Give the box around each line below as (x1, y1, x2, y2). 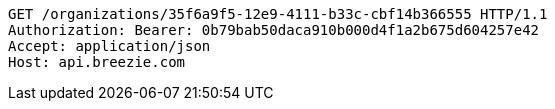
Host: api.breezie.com (8, 54, 186, 70)
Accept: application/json (8, 38, 211, 54)
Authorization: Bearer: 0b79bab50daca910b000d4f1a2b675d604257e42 (8, 22, 540, 38)
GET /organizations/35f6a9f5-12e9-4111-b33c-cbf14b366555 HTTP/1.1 (8, 6, 548, 22)
